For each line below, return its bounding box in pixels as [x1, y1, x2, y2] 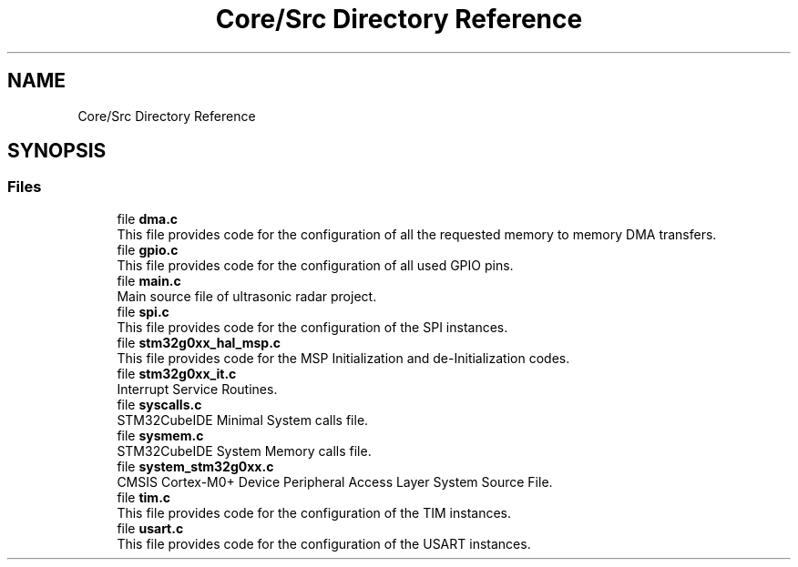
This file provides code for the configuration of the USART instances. [117, 535, 531, 552]
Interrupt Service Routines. [117, 380, 278, 397]
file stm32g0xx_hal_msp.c [117, 334, 281, 350]
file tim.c [117, 489, 171, 505]
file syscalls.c [117, 396, 202, 412]
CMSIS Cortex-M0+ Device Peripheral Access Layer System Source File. [117, 473, 553, 490]
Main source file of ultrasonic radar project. [117, 288, 377, 304]
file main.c [117, 272, 181, 289]
